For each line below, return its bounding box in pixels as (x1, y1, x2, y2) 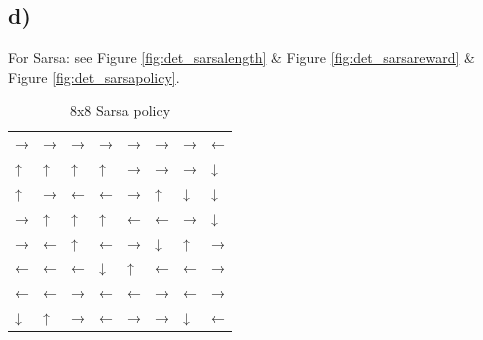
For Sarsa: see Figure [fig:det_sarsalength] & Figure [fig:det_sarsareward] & (8, 47, 475, 68)
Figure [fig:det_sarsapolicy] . (8, 66, 180, 87)
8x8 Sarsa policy (69, 100, 171, 121)
